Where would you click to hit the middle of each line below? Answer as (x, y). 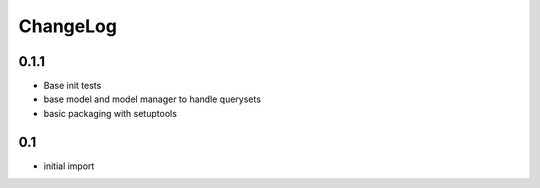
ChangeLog (67, 26)
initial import (69, 166)
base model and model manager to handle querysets (152, 99)
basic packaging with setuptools (110, 113)
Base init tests (72, 86)
